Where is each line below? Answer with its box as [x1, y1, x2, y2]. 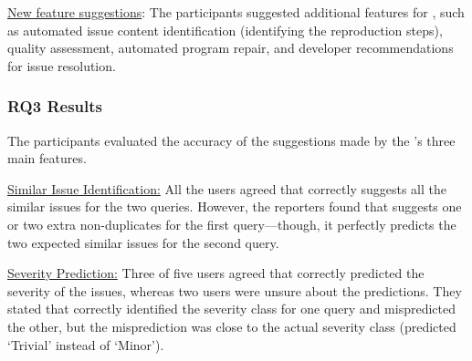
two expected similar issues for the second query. [7, 232, 279, 252]
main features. [7, 149, 87, 168]
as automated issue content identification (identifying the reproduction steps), [7, 20, 443, 39]
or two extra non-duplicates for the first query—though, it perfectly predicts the [7, 214, 456, 233]
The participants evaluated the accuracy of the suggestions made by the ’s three [7, 130, 456, 150]
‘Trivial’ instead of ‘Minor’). [7, 335, 164, 354]
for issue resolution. [7, 56, 116, 75]
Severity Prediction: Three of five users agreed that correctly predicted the [7, 263, 425, 283]
